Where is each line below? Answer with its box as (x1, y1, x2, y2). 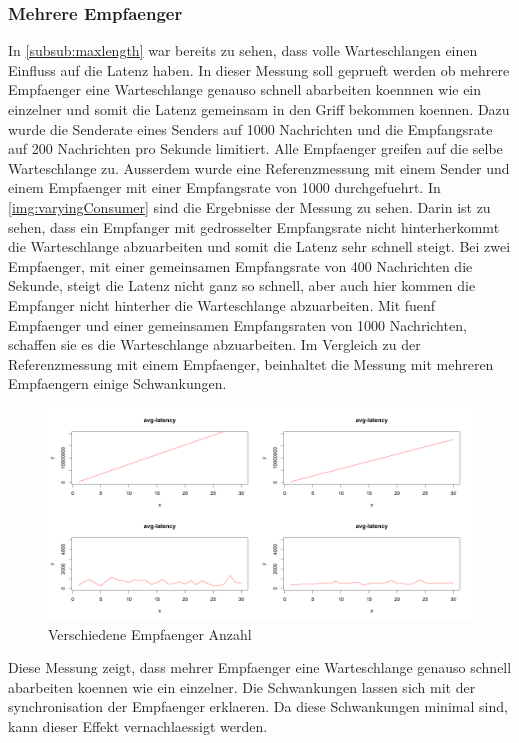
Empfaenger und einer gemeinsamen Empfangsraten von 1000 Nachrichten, (8, 314, 467, 335)
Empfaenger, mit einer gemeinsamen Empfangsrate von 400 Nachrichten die (8, 255, 473, 276)
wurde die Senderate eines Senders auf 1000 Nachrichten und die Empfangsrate (8, 118, 493, 139)
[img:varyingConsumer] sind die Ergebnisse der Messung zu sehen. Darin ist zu (8, 196, 491, 217)
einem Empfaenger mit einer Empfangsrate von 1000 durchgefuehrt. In (8, 177, 441, 198)
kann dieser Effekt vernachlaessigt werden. (8, 715, 268, 736)
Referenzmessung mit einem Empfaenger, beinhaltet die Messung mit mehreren (8, 353, 494, 374)
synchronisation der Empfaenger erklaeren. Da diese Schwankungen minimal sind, (8, 696, 508, 717)
